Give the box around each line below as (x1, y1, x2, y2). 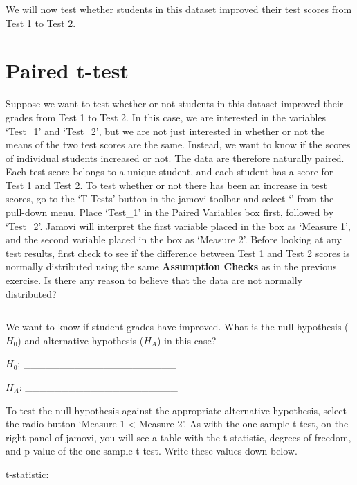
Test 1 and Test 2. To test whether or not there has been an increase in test (6, 177, 327, 192)
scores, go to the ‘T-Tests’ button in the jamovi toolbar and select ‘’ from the (6, 191, 334, 206)
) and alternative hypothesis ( (17, 333, 144, 347)
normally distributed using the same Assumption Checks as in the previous (6, 259, 337, 274)
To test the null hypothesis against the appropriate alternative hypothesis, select (6, 403, 347, 417)
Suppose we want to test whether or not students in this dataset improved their (6, 96, 344, 111)
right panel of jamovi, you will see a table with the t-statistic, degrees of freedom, (6, 430, 351, 444)
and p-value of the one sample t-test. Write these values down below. (6, 443, 297, 458)
